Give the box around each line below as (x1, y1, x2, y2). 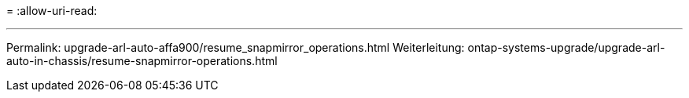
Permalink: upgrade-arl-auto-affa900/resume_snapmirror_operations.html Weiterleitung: (6, 41, 465, 54)
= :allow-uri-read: (6, 4, 98, 17)
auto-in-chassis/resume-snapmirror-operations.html (6, 54, 278, 67)
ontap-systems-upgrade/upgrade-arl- (467, 41, 665, 54)
